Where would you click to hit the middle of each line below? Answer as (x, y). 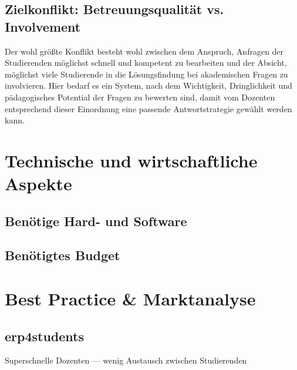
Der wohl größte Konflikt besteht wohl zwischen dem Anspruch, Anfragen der (144, 51)
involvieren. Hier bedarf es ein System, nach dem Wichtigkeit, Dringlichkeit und (148, 85)
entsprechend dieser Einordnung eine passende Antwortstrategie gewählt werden (148, 108)
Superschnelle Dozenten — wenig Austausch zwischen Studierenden (126, 360)
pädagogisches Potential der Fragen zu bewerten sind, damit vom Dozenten (140, 97)
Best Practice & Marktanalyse (130, 299)
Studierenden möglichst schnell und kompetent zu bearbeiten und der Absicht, (146, 63)
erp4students (45, 336)
